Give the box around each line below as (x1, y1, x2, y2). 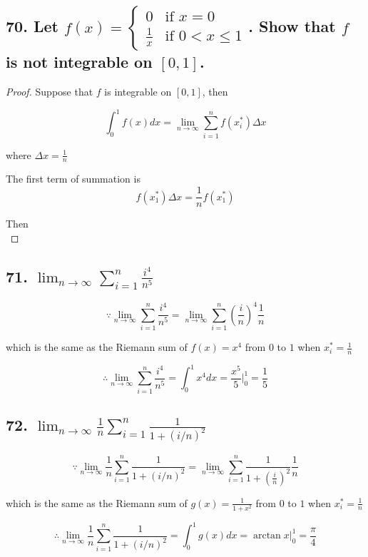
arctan (252, 531, 281, 541)
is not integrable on (6, 51, 153, 73)
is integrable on (104, 84, 172, 99)
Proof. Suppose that (6, 84, 93, 99)
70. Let (6, 15, 58, 37)
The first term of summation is (6, 171, 140, 186)
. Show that (248, 15, 336, 37)
